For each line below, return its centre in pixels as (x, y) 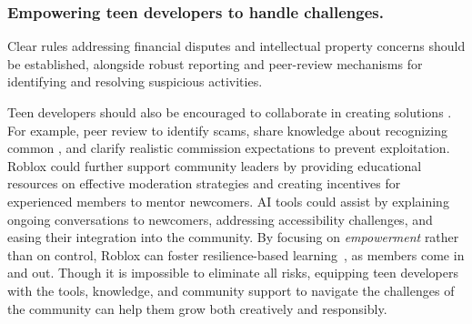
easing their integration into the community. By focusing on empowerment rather (233, 237)
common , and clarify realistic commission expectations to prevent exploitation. (229, 148)
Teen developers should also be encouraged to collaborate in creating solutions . (230, 112)
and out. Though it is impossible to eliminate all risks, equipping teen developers (233, 273)
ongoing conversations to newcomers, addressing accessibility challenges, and (220, 219)
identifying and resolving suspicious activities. (135, 81)
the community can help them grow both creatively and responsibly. (197, 308)
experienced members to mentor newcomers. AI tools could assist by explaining (228, 201)
